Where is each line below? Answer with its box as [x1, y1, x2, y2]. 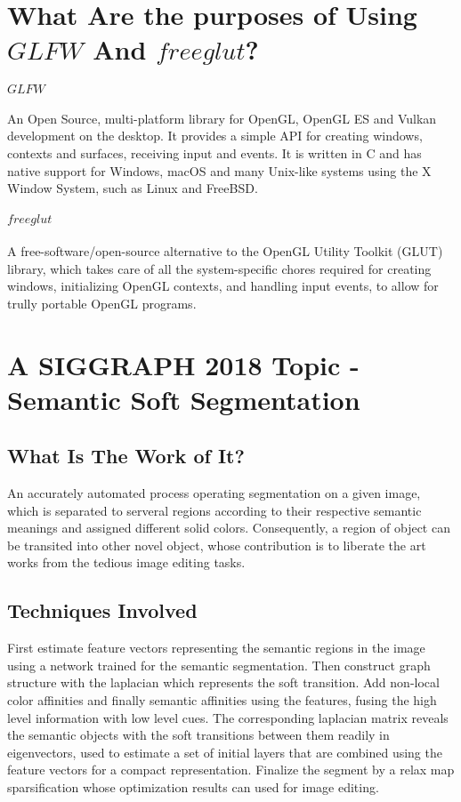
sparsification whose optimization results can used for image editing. [7, 778, 379, 796]
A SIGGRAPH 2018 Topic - [7, 346, 360, 382]
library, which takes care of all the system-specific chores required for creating [7, 259, 432, 277]
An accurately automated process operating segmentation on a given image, [7, 484, 421, 502]
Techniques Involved [7, 597, 198, 624]
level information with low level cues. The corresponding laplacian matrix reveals [7, 708, 449, 726]
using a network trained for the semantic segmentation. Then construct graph [7, 655, 431, 674]
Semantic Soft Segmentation [7, 381, 360, 417]
